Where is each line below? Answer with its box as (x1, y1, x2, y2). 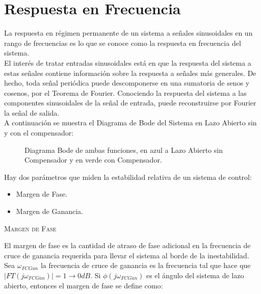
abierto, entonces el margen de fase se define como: (4, 280, 163, 290)
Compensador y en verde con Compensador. (24, 154, 162, 165)
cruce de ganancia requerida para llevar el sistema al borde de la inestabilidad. (4, 250, 249, 260)
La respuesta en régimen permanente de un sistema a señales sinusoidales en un (4, 28, 253, 38)
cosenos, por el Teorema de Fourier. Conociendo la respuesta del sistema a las (4, 87, 247, 98)
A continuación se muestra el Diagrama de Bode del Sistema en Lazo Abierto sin (4, 117, 257, 128)
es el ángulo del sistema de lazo (146, 270, 244, 280)
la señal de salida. (4, 107, 60, 118)
